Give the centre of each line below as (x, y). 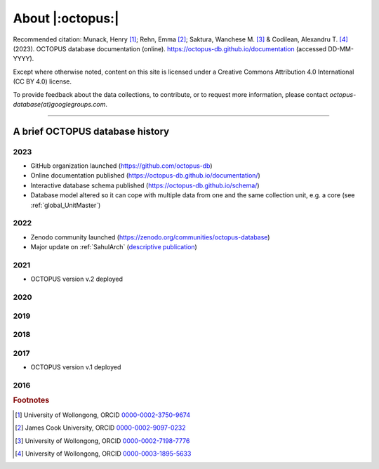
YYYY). (24, 59)
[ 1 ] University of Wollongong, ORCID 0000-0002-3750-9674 (103, 415)
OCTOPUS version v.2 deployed (77, 279)
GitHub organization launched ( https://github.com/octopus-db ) (122, 166)
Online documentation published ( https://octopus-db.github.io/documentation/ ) (146, 176)
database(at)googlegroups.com (59, 104)
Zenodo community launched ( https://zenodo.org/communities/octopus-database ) (150, 237)
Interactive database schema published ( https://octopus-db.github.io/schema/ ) (145, 185)
